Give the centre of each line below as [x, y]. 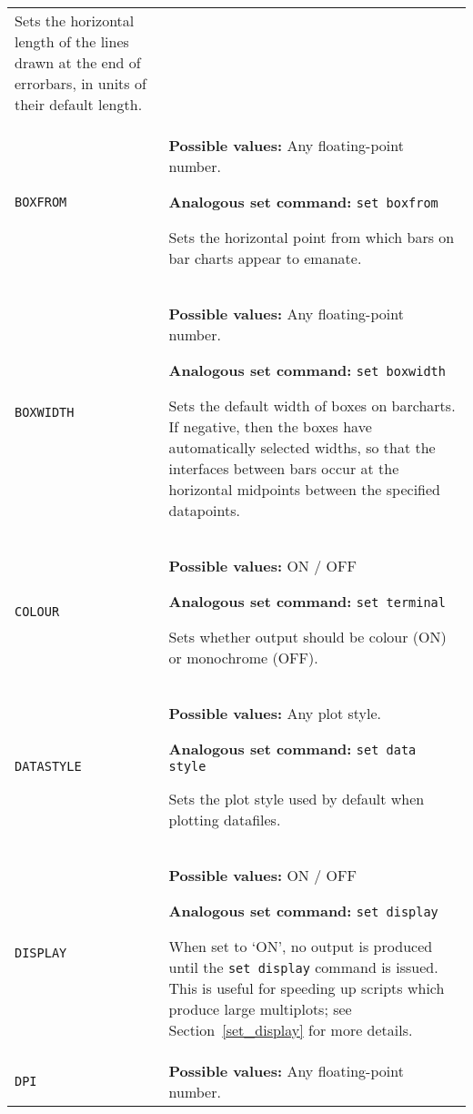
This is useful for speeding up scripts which [307, 988]
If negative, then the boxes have [270, 426]
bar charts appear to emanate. [265, 258]
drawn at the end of [78, 62]
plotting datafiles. [225, 820]
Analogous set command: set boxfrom [303, 202]
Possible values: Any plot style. [275, 713]
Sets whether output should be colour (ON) [307, 637]
